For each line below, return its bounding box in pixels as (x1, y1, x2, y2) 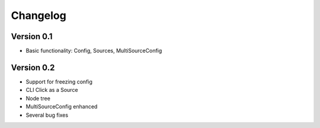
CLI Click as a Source (25, 87, 78, 94)
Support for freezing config (25, 78, 93, 85)
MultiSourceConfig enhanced (25, 103, 98, 110)
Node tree (25, 95, 50, 102)
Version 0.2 (11, 62, 55, 72)
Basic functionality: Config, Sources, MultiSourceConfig (25, 47, 162, 55)
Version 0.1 (11, 31, 53, 41)
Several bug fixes (25, 111, 68, 119)
